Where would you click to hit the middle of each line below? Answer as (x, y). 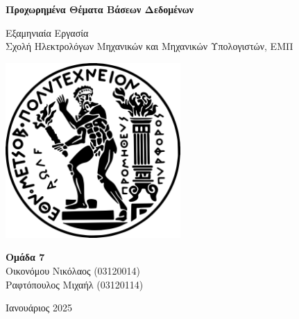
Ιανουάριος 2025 (39, 308)
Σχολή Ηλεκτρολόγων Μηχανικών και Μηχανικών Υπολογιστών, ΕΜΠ (149, 46)
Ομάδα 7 (25, 257)
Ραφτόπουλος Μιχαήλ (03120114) (75, 284)
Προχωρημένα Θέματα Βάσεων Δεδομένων (100, 9)
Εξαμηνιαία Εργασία (47, 32)
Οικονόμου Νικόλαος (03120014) (73, 270)
